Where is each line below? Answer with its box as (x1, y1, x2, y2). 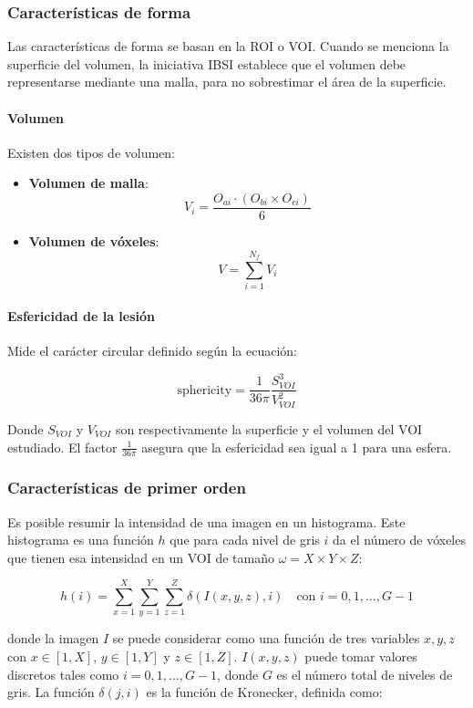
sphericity (177, 383, 232, 397)
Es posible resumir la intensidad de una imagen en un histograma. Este (7, 512, 406, 531)
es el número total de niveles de (276, 664, 453, 683)
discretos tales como (7, 664, 119, 683)
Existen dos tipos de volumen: (7, 142, 175, 161)
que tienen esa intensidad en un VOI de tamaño (7, 547, 274, 567)
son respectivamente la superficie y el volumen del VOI (115, 419, 423, 438)
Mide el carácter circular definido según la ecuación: (7, 340, 297, 359)
